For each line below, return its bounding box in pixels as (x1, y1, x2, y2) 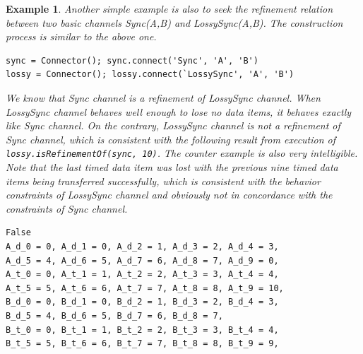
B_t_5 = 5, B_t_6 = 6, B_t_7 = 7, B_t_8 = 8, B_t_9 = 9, (6, 338, 279, 349)
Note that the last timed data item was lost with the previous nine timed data (6, 160, 338, 174)
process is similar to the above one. (6, 29, 157, 44)
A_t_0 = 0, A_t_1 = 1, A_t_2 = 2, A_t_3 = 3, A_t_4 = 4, (6, 269, 279, 280)
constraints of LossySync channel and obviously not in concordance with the (6, 187, 333, 202)
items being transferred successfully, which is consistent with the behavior (6, 173, 321, 188)
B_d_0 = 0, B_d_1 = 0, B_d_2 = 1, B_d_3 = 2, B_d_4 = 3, (6, 297, 279, 307)
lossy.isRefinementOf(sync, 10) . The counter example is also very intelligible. (6, 146, 358, 160)
